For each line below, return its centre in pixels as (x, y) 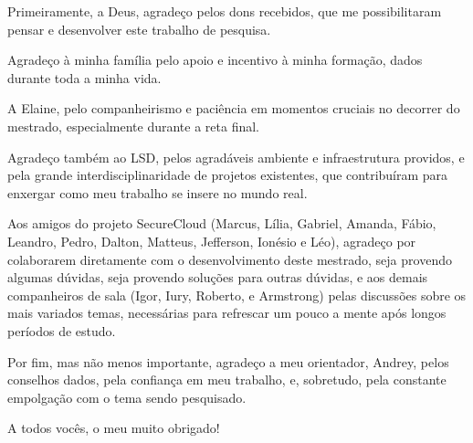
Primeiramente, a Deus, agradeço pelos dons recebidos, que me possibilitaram (225, 11)
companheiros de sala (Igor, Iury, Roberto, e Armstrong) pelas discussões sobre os (237, 295)
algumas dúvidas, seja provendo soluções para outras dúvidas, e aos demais (218, 277)
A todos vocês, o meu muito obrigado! (114, 428)
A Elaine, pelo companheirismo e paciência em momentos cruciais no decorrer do (234, 108)
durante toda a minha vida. (84, 77)
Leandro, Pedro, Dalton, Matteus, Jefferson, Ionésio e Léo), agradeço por (212, 241)
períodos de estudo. (62, 330)
